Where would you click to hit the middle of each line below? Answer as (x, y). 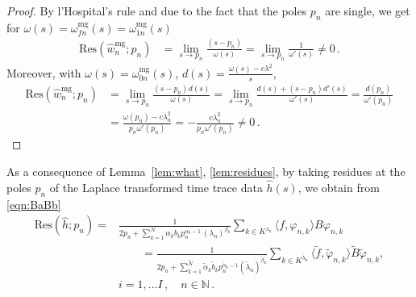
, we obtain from (339, 187)
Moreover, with (44, 72)
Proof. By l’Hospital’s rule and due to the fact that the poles (157, 10)
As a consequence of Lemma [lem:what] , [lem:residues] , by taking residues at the (206, 172)
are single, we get (368, 10)
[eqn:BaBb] (34, 204)
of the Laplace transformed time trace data (156, 187)
